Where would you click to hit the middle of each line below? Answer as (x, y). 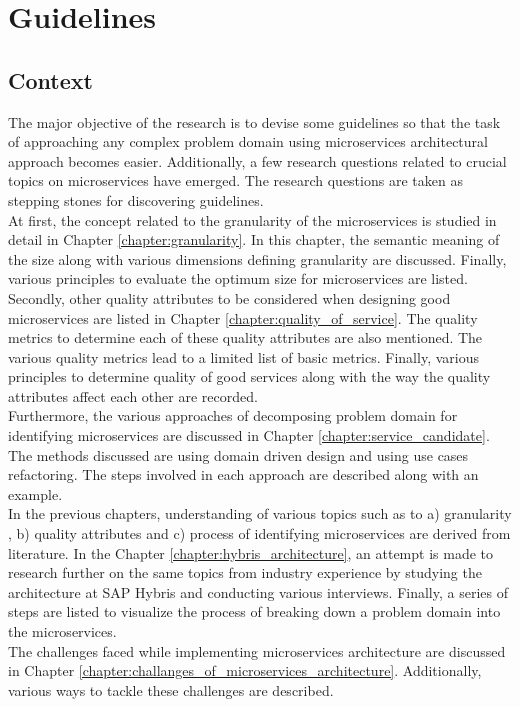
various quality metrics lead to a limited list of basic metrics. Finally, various (243, 356)
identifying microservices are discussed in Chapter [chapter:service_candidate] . (249, 435)
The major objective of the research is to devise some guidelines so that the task (254, 121)
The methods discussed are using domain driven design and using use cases (238, 454)
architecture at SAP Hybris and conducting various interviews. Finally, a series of (258, 591)
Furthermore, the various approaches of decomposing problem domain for (233, 415)
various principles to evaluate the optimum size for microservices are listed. (238, 278)
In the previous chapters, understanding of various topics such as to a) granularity (260, 513)
